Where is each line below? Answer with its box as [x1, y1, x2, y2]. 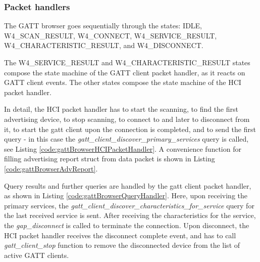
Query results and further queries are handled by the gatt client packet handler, [4, 180, 251, 191]
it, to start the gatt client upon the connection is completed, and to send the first [4, 123, 256, 134]
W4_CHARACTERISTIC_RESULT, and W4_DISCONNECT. [4, 40, 203, 51]
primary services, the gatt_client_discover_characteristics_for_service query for [4, 200, 254, 210]
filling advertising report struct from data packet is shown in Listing [4, 153, 215, 164]
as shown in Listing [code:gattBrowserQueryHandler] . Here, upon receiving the [4, 190, 248, 201]
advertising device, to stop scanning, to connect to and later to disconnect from [4, 113, 250, 124]
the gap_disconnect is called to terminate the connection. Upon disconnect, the [4, 220, 249, 230]
